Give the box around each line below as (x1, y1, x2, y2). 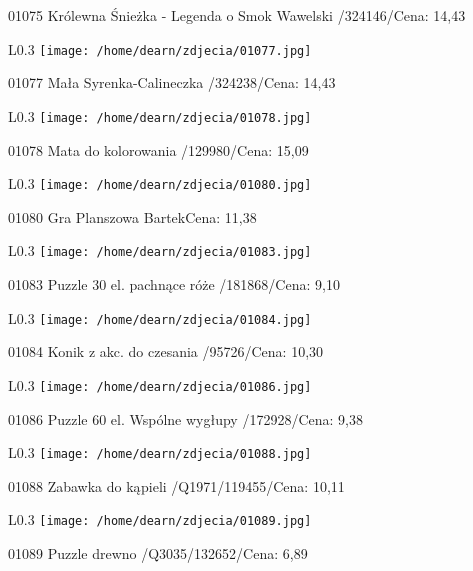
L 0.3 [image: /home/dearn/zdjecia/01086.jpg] (8, 374, 312, 395)
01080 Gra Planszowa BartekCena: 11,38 (8, 206, 257, 227)
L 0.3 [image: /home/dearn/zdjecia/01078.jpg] (8, 105, 312, 126)
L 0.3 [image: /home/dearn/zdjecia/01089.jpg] (8, 509, 312, 530)
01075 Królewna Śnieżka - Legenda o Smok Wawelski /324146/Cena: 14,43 (8, 5, 466, 25)
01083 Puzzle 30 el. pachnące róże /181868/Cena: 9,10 (8, 274, 340, 294)
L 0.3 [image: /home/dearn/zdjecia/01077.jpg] (8, 38, 312, 59)
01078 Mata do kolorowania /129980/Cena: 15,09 (8, 139, 309, 160)
